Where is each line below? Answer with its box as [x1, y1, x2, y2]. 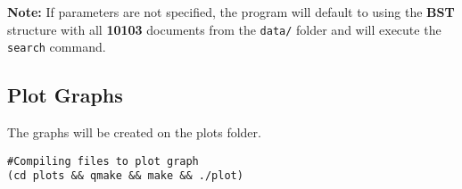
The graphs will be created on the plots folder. [7, 123, 261, 142]
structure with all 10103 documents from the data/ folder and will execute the [7, 20, 441, 38]
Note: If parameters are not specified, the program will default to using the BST [7, 3, 455, 21]
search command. [7, 37, 106, 56]
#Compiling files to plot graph [7, 154, 199, 168]
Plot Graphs [7, 81, 123, 109]
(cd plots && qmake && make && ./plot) [7, 169, 243, 183]
